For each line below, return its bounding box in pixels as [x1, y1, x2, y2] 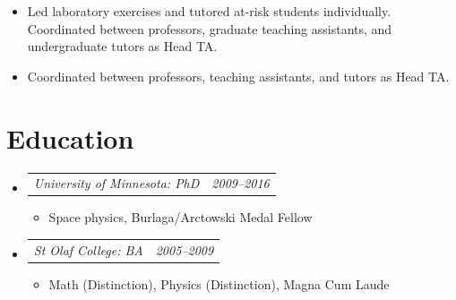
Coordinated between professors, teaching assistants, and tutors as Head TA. [27, 66, 450, 85]
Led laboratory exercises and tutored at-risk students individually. [27, 2, 391, 20]
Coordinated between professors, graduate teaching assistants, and [27, 19, 392, 38]
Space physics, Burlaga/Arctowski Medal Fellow [48, 208, 313, 227]
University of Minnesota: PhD [33, 174, 200, 193]
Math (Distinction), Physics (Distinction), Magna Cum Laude [48, 274, 390, 293]
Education [6, 119, 134, 156]
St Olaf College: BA [33, 240, 143, 259]
